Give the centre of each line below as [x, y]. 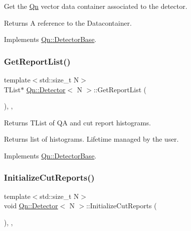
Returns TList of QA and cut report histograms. [77, 122]
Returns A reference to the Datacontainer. [68, 22]
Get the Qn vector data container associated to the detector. [96, 6]
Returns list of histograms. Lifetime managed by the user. [91, 139]
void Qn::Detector [31, 206]
